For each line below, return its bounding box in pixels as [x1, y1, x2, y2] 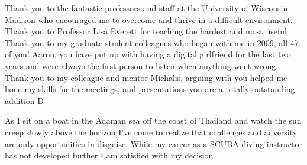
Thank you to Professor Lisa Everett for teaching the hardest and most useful [5, 25, 287, 37]
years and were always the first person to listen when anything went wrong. [5, 59, 279, 72]
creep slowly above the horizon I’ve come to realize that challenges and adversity [5, 125, 298, 138]
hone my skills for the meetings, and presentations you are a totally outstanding [5, 83, 295, 95]
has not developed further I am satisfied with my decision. [5, 149, 216, 161]
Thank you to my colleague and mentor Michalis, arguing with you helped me [5, 71, 287, 83]
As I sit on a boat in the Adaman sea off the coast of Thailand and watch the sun [5, 114, 302, 127]
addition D [5, 94, 44, 106]
